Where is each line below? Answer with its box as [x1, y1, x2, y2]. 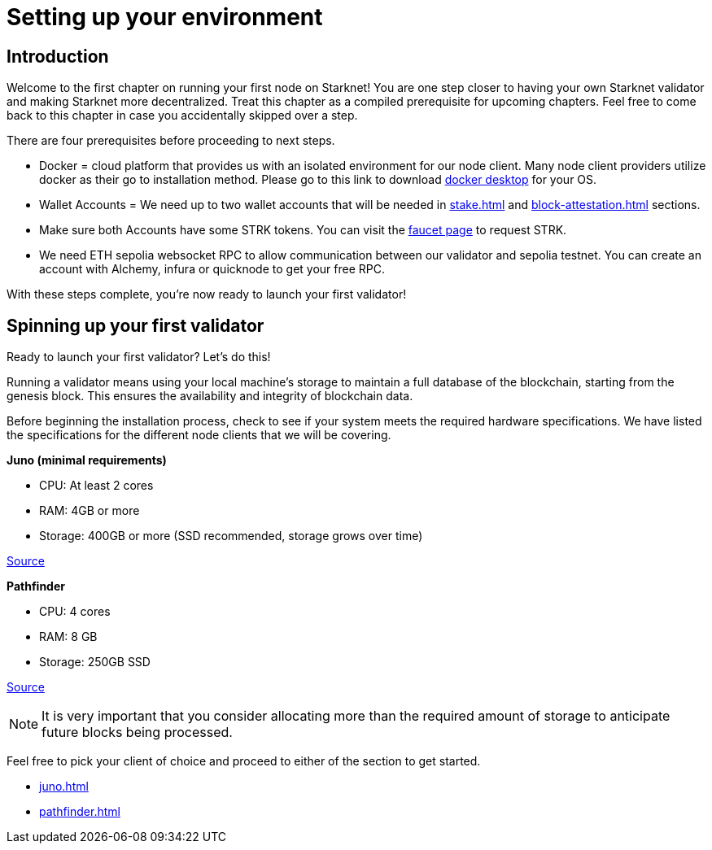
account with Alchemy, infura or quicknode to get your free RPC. [39, 262, 385, 277]
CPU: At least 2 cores [39, 478, 154, 493]
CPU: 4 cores [39, 604, 111, 619]
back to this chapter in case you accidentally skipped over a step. [7, 108, 358, 123]
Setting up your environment [7, 3, 323, 31]
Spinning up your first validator [7, 315, 264, 336]
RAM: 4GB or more [39, 503, 140, 518]
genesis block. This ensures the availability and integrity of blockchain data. [7, 389, 413, 403]
